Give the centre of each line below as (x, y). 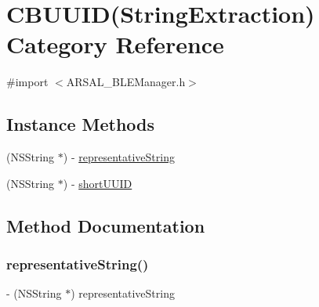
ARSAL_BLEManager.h (126, 82)
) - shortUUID (98, 183)
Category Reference (115, 44)
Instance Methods (80, 124)
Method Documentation (106, 225)
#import (27, 82)
